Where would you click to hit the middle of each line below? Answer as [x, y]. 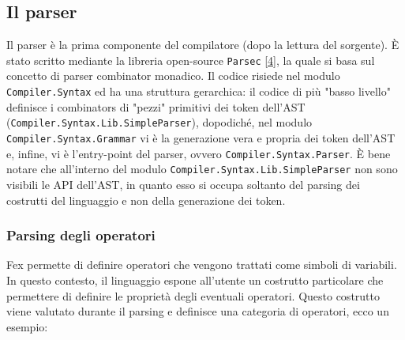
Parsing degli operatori [81, 235]
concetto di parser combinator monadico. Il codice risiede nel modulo [173, 76]
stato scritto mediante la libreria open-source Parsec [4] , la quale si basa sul [191, 60]
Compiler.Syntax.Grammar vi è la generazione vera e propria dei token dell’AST [201, 137]
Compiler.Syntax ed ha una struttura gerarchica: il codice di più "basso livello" [199, 91]
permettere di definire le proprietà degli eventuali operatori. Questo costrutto [193, 295]
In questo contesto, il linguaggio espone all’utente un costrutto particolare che [195, 280]
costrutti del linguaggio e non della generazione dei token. [146, 200]
